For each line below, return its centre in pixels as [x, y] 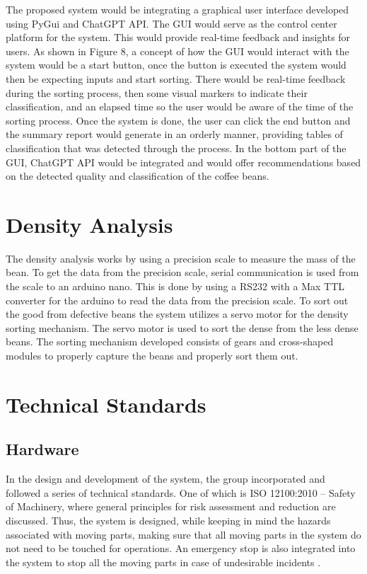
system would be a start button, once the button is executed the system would [176, 65]
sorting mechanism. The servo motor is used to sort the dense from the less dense [182, 327]
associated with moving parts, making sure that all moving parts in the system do [183, 534]
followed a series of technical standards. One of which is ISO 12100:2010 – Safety [181, 492]
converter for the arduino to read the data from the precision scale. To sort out [177, 300]
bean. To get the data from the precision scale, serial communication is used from [182, 272]
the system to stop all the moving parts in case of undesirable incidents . [163, 562]
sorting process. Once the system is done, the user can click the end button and [178, 120]
